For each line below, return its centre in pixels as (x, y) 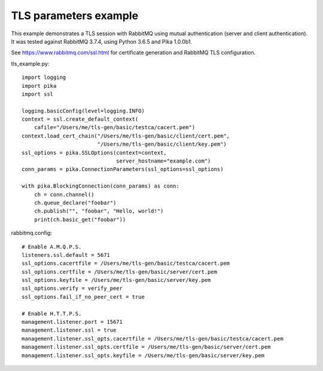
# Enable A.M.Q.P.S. (52, 247)
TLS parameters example (75, 16)
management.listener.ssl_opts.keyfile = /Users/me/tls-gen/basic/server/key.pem (143, 355)
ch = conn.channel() (64, 194)
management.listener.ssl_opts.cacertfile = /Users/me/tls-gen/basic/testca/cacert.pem (153, 338)
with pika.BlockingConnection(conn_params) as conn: (100, 186)
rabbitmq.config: (31, 233)
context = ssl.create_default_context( (80, 119)
